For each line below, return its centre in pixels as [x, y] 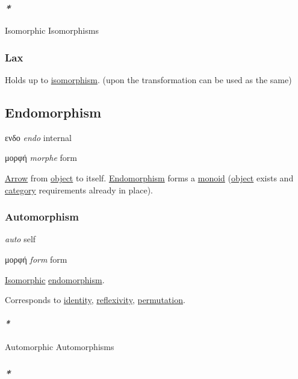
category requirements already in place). [79, 190]
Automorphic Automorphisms [60, 346]
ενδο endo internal [38, 137]
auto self [20, 239]
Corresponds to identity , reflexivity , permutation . [95, 300]
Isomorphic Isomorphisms [52, 30]
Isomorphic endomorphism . [55, 279]
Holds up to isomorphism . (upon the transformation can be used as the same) [148, 80]
